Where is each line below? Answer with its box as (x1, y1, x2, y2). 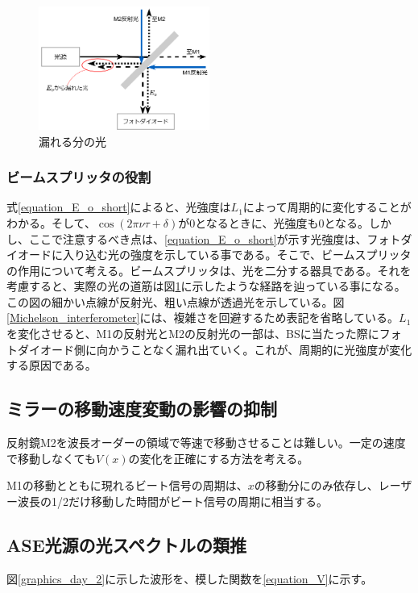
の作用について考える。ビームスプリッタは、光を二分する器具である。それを (6, 261, 412, 278)
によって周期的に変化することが (242, 198, 412, 215)
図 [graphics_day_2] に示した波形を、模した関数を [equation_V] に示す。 (6, 570, 373, 587)
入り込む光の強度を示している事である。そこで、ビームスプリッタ (62, 246, 412, 263)
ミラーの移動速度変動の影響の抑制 (6, 396, 277, 421)
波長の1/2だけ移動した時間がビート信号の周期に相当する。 (17, 492, 328, 509)
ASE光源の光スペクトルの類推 (6, 532, 247, 557)
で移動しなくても (6, 449, 96, 466)
